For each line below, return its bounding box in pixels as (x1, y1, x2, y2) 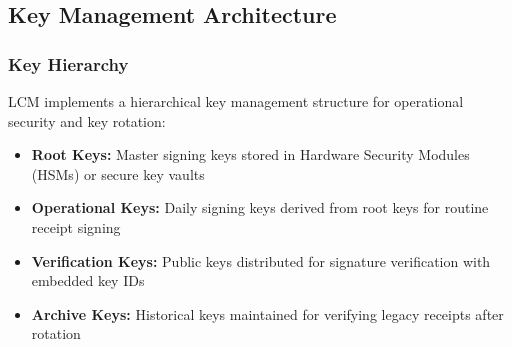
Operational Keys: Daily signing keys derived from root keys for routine (31, 197, 489, 218)
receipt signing (31, 216, 121, 237)
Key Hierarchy (8, 51, 129, 76)
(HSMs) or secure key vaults (31, 163, 205, 184)
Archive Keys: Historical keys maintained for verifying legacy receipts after (31, 303, 504, 324)
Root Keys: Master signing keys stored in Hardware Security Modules (31, 144, 470, 165)
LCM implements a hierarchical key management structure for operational (8, 91, 464, 111)
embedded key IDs (31, 270, 145, 291)
